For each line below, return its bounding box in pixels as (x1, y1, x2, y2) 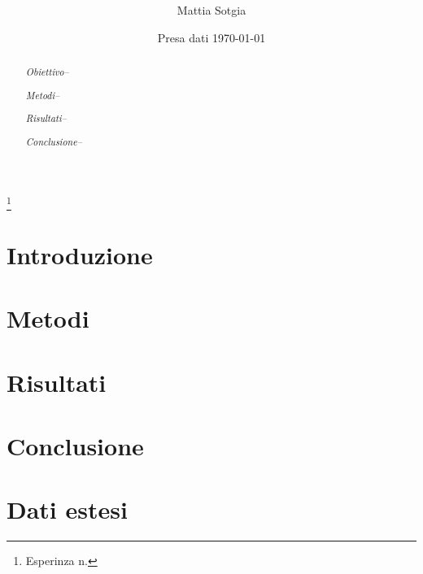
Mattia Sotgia (177, 2, 246, 19)
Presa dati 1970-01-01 (157, 28, 266, 46)
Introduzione (7, 237, 153, 271)
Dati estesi (7, 493, 128, 526)
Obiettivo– (25, 65, 69, 79)
